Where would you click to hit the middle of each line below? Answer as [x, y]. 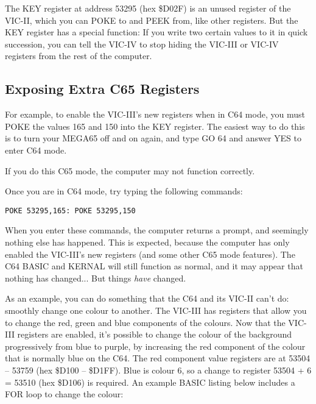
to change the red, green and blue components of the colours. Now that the [145, 322]
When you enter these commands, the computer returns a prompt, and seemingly [157, 230]
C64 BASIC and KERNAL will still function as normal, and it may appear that [154, 266]
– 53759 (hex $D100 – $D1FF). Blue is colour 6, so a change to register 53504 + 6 [158, 370]
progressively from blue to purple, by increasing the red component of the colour [155, 346]
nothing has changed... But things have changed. [96, 278]
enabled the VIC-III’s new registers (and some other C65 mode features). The [150, 254]
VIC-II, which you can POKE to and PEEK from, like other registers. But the [152, 20]
